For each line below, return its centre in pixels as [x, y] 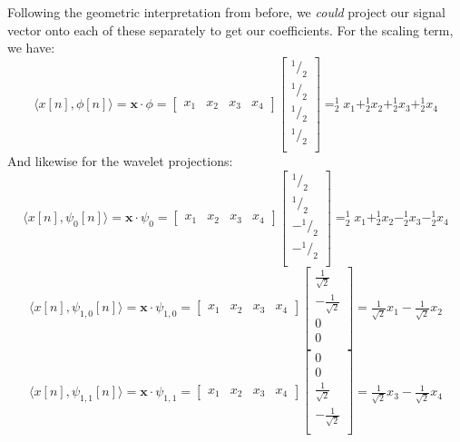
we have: [31, 48]
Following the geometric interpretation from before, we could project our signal [226, 12]
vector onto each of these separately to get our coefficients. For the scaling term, [230, 29]
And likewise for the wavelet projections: [120, 161]
